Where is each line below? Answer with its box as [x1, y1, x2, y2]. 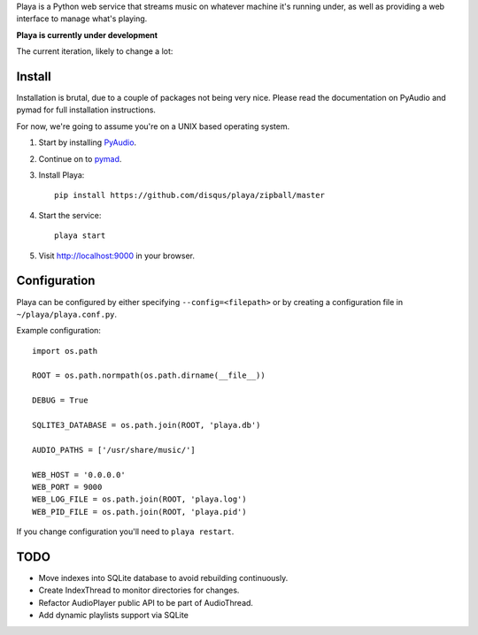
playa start [54, 231, 106, 241]
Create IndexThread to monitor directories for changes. [38, 585, 240, 596]
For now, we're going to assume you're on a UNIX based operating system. [16, 120, 290, 132]
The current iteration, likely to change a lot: [16, 46, 173, 57]
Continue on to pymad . [38, 153, 122, 164]
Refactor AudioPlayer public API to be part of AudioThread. [38, 597, 254, 608]
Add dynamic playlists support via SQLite [38, 610, 189, 621]
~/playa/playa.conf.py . [16, 309, 118, 319]
